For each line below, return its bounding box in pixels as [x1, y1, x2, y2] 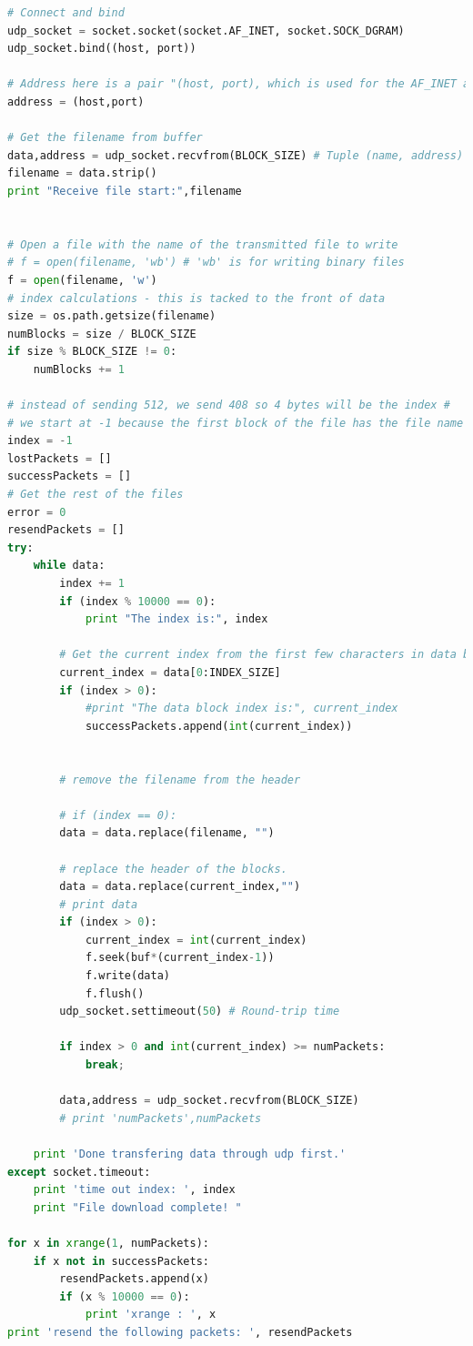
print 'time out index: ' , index [33, 1183, 236, 1197]
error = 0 [7, 505, 66, 519]
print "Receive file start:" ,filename [7, 184, 242, 197]
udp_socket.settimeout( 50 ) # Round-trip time [59, 1005, 340, 1018]
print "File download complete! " [33, 1200, 242, 1214]
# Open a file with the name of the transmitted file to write [7, 238, 398, 251]
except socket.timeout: [7, 1165, 151, 1179]
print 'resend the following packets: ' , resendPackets [7, 1325, 353, 1339]
